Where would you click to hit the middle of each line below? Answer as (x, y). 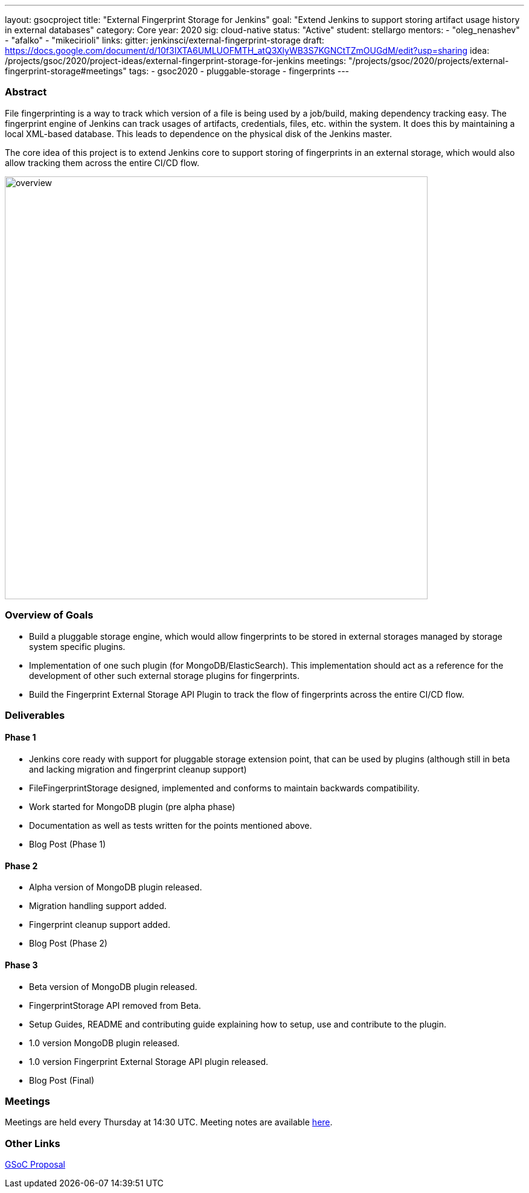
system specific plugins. (77, 646)
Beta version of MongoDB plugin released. (113, 986)
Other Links (33, 1143)
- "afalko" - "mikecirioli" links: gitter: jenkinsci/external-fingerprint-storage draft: (165, 40)
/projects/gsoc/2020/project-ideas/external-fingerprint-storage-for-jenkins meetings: (176, 61)
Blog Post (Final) (62, 1080)
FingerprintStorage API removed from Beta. (115, 1005)
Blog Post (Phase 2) (68, 944)
